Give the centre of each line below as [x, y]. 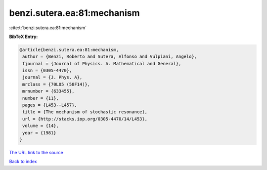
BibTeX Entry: [23, 37]
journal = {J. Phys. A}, [52, 77]
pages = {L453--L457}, [50, 105]
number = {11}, [41, 98]
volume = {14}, [41, 126]
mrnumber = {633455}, [48, 91]
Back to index [23, 162]
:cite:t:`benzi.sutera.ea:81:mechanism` [48, 28]
